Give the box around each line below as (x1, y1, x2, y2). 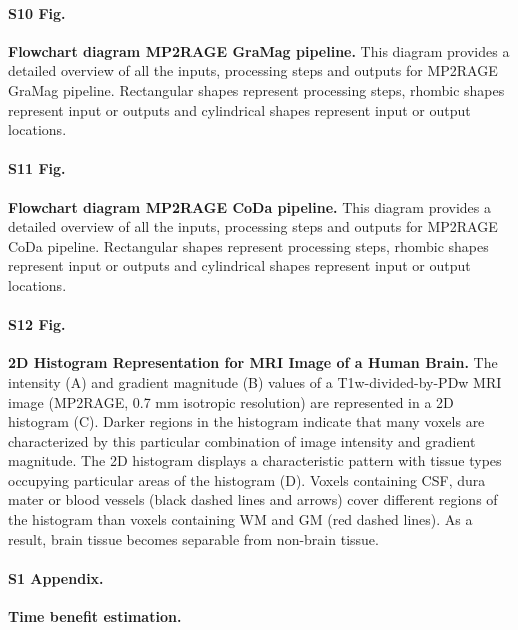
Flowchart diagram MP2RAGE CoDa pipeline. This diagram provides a (8, 196, 491, 217)
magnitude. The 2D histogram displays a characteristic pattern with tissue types (8, 450, 502, 471)
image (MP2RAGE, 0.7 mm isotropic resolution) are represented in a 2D (8, 391, 454, 412)
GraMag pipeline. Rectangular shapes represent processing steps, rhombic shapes (8, 79, 505, 100)
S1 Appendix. (8, 567, 104, 588)
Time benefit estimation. (8, 606, 182, 627)
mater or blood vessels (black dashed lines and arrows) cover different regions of (8, 489, 498, 510)
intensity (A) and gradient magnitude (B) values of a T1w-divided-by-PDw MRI (8, 371, 502, 392)
